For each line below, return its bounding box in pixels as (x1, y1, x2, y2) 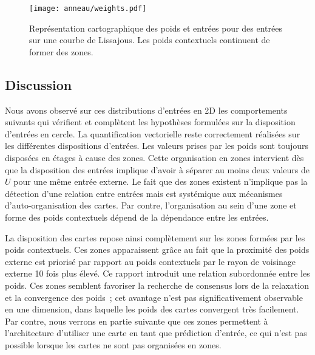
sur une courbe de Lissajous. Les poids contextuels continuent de (29, 33, 270, 46)
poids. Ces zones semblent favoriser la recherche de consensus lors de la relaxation (5, 278, 309, 291)
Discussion (5, 75, 72, 94)
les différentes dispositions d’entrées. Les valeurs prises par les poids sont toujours (5, 139, 309, 152)
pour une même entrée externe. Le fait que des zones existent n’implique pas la (13, 175, 308, 188)
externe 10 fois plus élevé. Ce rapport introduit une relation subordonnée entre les (5, 267, 310, 280)
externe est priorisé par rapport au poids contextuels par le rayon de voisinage (5, 255, 296, 267)
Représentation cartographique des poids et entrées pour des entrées (29, 21, 282, 34)
